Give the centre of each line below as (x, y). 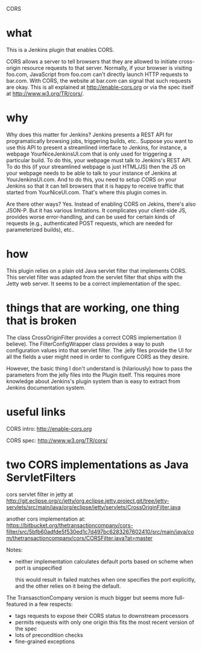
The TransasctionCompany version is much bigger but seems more (90, 597)
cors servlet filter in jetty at (40, 494)
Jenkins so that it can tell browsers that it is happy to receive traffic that (95, 186)
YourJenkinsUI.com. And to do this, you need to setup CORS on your (91, 179)
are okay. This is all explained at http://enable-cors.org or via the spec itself (100, 87)
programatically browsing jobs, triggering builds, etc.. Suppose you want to (99, 141)
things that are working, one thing (93, 308)
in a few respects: (51, 604)
